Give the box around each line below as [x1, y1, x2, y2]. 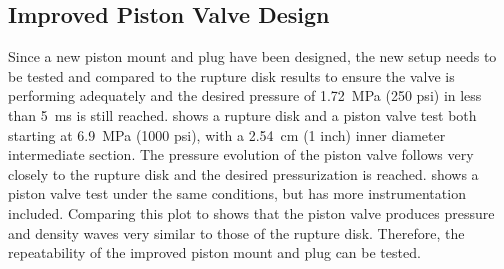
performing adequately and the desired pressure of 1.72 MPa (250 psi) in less [8, 85, 482, 106]
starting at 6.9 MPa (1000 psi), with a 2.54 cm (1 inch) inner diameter [8, 124, 446, 145]
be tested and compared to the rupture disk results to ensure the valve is [8, 65, 455, 86]
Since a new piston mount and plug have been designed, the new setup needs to [8, 46, 497, 67]
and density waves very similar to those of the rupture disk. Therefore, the [8, 222, 465, 243]
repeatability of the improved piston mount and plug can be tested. [8, 242, 421, 263]
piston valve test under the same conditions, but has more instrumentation [8, 183, 466, 204]
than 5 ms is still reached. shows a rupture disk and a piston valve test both [8, 104, 477, 125]
